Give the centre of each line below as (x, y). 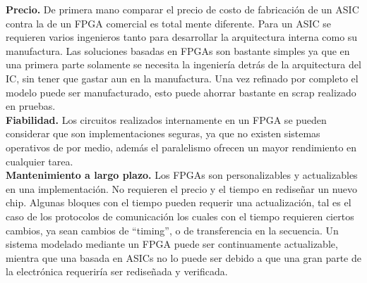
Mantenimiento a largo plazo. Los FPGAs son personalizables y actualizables (182, 175)
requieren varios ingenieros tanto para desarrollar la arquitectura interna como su (182, 37)
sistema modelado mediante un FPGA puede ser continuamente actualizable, (172, 244)
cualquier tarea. (40, 161)
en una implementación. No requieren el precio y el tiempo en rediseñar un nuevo (182, 188)
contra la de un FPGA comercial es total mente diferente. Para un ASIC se (169, 23)
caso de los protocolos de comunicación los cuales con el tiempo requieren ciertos (180, 216)
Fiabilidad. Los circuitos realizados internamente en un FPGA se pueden (166, 119)
